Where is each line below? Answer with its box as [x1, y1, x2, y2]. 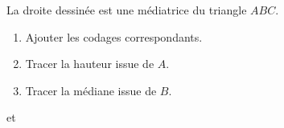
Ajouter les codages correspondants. [25, 28, 203, 45]
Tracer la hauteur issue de [25, 55, 154, 72]
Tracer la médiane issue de [25, 82, 157, 98]
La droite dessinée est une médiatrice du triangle [6, 2, 247, 18]
